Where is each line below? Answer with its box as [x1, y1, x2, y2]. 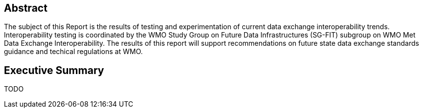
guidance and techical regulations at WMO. [4, 47, 143, 56]
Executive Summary [4, 64, 104, 76]
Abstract [4, 2, 47, 14]
